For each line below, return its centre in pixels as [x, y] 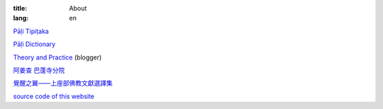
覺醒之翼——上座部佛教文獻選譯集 [63, 83]
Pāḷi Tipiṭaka [31, 31]
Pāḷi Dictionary [34, 44]
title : [20, 8]
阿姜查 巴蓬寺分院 [39, 70]
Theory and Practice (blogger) [57, 57]
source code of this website [54, 96]
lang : [21, 18]
